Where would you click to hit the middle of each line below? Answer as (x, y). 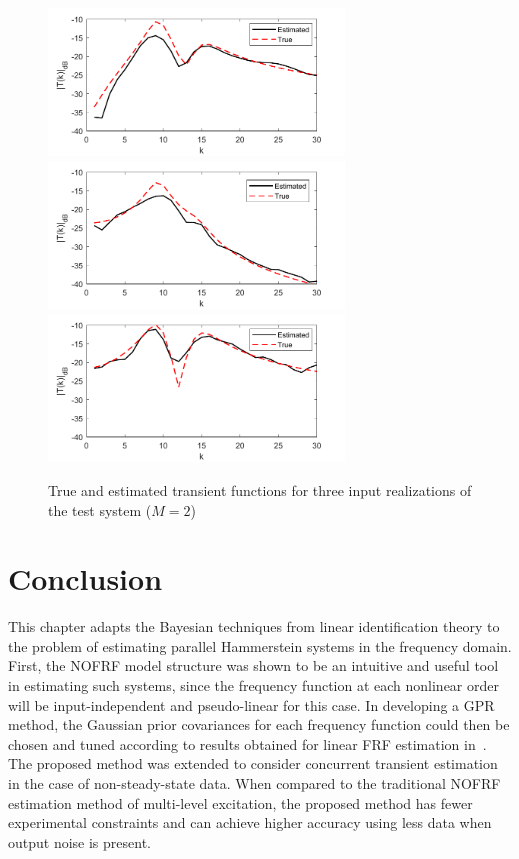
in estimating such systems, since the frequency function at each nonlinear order (253, 685)
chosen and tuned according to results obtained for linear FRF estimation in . (247, 743)
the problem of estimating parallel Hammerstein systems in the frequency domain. (260, 645)
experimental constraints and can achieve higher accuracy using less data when (250, 822)
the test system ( (100, 509)
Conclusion (85, 578)
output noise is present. (79, 841)
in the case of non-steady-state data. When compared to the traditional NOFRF (254, 783)
